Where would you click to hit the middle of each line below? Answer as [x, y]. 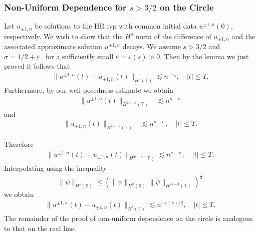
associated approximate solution [53, 46]
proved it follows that [37, 66]
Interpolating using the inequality [56, 168]
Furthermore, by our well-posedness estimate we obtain [89, 89]
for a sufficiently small [79, 56]
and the [243, 36]
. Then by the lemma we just [204, 56]
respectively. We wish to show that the [63, 36]
